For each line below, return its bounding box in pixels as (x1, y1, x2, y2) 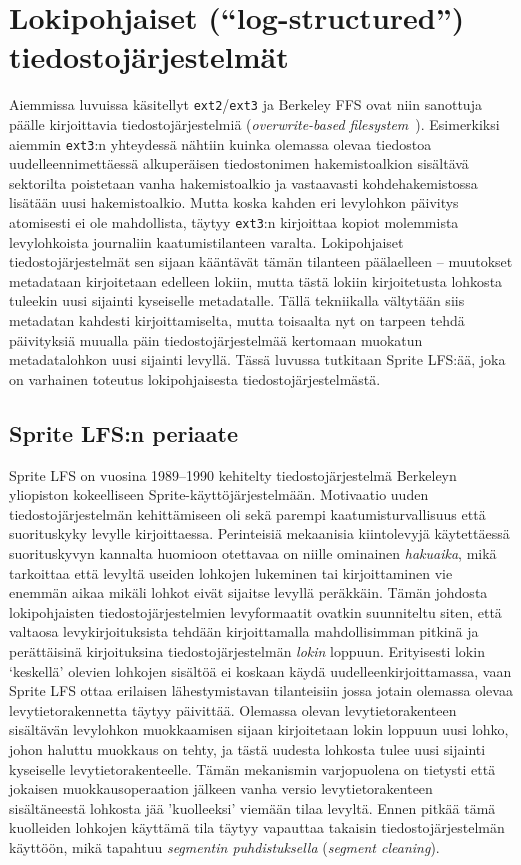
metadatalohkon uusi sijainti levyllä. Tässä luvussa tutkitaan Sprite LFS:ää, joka (9, 349, 506, 370)
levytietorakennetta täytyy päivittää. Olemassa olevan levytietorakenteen (9, 699, 457, 720)
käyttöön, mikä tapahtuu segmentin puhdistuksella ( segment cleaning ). (9, 836, 440, 857)
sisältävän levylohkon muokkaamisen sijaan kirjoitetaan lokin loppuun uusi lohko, (9, 719, 509, 740)
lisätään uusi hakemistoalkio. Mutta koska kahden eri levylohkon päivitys (9, 192, 459, 213)
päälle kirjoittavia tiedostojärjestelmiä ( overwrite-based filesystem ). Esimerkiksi (9, 113, 500, 134)
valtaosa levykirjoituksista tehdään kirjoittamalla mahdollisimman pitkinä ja (9, 621, 479, 642)
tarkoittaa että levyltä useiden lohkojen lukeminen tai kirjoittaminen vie (9, 562, 453, 583)
